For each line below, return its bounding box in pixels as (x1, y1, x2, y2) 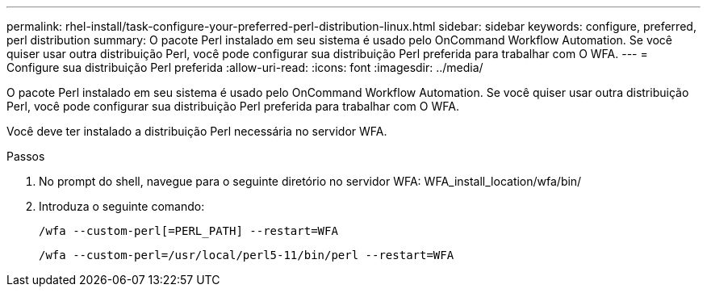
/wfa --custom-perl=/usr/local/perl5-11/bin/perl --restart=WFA (39, 249, 454, 262)
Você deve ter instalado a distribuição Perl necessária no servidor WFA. (6, 124, 387, 138)
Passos (6, 149, 45, 163)
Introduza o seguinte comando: (39, 199, 205, 213)
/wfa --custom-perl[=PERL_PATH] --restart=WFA (39, 224, 338, 237)
